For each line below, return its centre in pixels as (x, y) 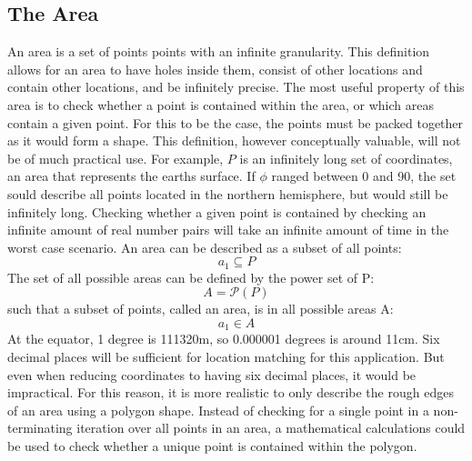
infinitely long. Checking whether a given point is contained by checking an (217, 211)
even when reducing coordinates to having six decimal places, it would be (212, 374)
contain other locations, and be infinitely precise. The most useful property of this (236, 87)
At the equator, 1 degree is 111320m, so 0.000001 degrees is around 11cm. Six (224, 339)
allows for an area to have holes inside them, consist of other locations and (215, 69)
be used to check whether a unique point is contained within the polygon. (212, 445)
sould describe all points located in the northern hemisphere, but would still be (228, 193)
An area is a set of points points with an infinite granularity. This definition (219, 51)
